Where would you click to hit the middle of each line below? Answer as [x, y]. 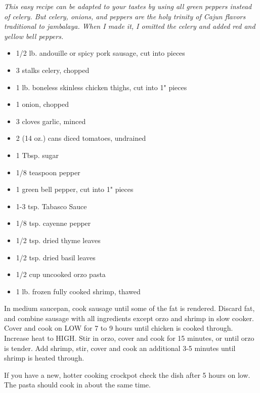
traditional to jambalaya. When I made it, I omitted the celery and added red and [130, 26]
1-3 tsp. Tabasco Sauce [51, 206]
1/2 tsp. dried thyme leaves [58, 240]
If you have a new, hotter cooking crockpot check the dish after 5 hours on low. [127, 375]
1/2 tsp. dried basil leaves [56, 257]
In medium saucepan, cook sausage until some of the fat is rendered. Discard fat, [129, 308]
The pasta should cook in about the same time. [77, 385]
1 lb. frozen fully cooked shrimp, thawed [78, 291]
